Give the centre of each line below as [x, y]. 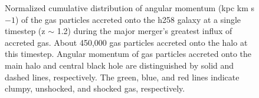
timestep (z [25, 31]
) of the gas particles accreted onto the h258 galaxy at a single [128, 19]
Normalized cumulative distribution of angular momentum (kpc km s [130, 8]
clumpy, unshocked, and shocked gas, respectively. [95, 88]
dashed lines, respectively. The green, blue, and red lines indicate [122, 77]
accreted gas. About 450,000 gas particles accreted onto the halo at [126, 42]
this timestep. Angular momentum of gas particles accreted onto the [128, 54]
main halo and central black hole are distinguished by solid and [119, 65]
